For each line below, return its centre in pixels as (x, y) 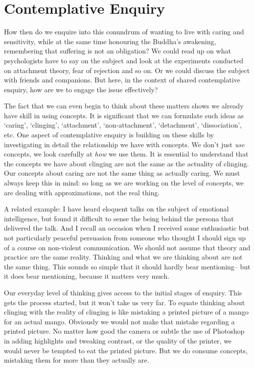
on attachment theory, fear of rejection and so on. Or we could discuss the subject (127, 70)
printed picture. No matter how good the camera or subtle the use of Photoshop (124, 331)
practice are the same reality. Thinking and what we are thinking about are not (123, 257)
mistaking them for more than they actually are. (77, 360)
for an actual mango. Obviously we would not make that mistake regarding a (119, 321)
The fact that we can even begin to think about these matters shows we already (124, 106)
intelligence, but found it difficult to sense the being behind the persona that (119, 218)
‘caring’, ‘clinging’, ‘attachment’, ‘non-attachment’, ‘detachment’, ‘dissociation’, (123, 125)
